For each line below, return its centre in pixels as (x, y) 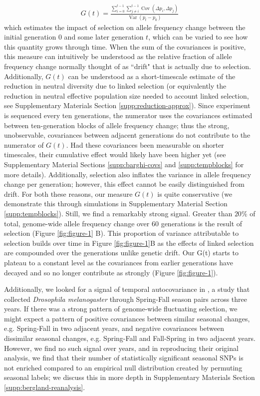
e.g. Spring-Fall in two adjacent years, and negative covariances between (114, 328)
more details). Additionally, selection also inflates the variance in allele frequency (128, 174)
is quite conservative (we (195, 193)
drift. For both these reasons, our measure (68, 193)
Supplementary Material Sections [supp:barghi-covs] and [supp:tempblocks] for (124, 164)
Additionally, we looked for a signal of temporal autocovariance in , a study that (127, 289)
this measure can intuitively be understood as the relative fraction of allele (118, 56)
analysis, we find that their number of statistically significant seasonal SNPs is (124, 358)
